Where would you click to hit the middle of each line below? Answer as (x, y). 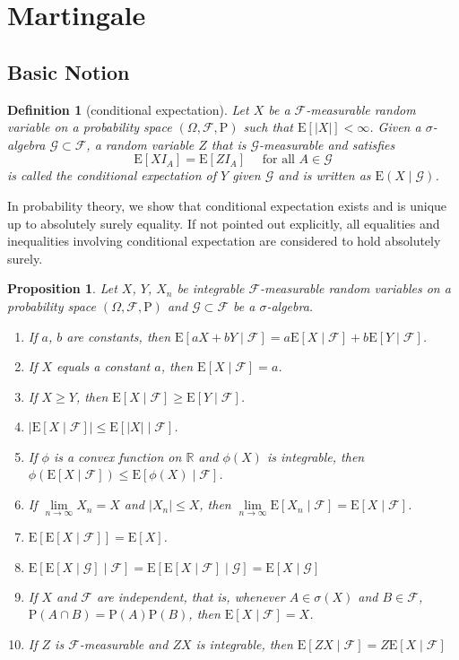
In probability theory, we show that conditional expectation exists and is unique (227, 205)
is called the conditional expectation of (112, 175)
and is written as (325, 175)
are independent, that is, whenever (191, 596)
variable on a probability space (90, 127)
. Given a (395, 127)
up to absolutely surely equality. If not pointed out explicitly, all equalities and (224, 223)
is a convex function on (117, 456)
